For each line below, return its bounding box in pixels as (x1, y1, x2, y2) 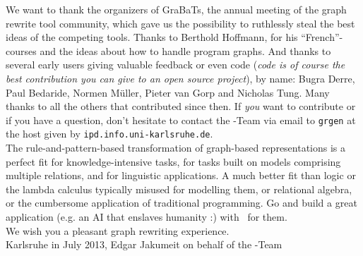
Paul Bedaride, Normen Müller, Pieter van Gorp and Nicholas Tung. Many (6, 85, 330, 99)
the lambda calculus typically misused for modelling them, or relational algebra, (6, 181, 352, 196)
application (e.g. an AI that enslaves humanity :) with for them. (6, 209, 287, 224)
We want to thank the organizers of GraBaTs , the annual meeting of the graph (6, 2, 347, 16)
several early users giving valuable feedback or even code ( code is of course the (6, 57, 345, 72)
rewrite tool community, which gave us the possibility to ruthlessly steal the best (6, 16, 355, 30)
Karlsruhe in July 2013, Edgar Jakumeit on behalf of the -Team (6, 237, 282, 252)
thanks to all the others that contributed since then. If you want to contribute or (6, 99, 356, 114)
